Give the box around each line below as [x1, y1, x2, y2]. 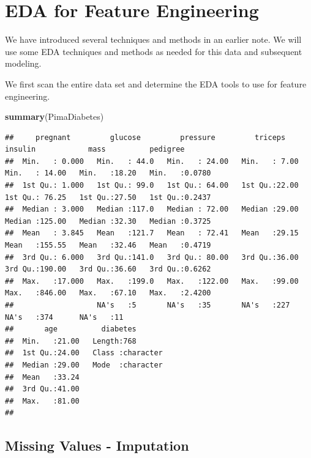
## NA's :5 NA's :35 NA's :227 [5, 301, 290, 309]
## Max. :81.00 [5, 396, 80, 405]
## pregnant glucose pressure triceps [5, 133, 286, 142]
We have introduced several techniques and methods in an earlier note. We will [5, 33, 302, 46]
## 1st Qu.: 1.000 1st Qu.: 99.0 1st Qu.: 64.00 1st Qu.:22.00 [5, 181, 299, 190]
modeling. [5, 57, 42, 70]
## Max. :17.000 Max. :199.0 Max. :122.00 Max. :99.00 [5, 276, 299, 286]
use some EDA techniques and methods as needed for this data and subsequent [5, 45, 302, 57]
